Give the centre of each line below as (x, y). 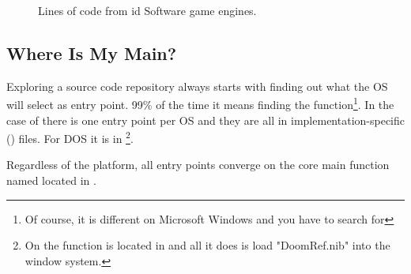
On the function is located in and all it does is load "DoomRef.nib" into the (207, 245)
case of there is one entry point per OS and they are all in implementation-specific (205, 120)
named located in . (51, 180)
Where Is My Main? (92, 53)
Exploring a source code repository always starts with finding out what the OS (197, 86)
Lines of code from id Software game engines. (147, 10)
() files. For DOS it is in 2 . (70, 137)
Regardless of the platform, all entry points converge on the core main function (198, 165)
